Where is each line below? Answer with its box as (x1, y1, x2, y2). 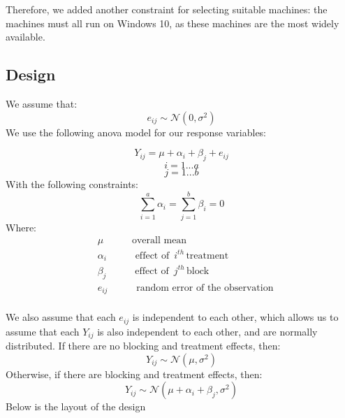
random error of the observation (136, 282, 274, 293)
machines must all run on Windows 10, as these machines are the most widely (6, 15, 339, 30)
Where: (6, 219, 36, 234)
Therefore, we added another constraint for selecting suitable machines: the (6, 2, 328, 16)
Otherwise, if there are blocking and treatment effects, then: (6, 366, 263, 381)
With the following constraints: (6, 176, 138, 191)
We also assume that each (6, 310, 116, 324)
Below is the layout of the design (6, 399, 146, 414)
